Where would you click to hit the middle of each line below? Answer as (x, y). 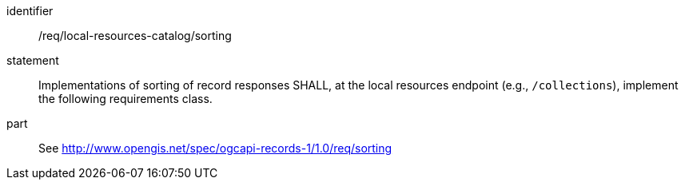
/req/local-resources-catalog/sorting (135, 36)
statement (33, 60)
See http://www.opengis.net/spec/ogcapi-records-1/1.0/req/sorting (215, 148)
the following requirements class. (125, 99)
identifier (30, 11)
